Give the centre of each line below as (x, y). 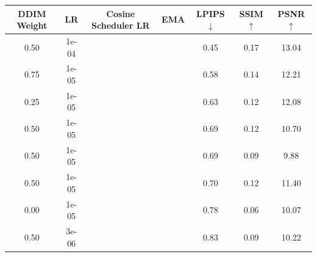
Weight (32, 25)
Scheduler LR (121, 25)
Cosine (121, 13)
